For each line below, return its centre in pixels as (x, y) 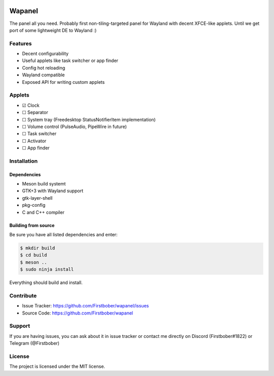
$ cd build (33, 255)
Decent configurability (45, 54)
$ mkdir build (38, 248)
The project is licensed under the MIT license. (57, 366)
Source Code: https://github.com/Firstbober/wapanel (78, 313)
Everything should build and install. (46, 283)
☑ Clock (31, 105)
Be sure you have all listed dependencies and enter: (63, 234)
